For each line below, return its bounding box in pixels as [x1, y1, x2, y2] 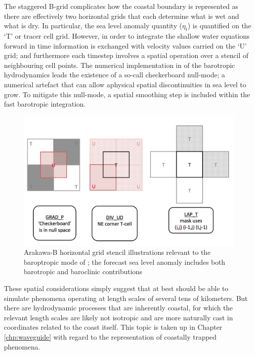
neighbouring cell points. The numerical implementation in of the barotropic [4, 59, 235, 70]
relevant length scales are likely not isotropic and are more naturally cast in [4, 312, 233, 322]
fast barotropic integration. [4, 99, 86, 109]
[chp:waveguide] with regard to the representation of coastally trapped [4, 331, 217, 342]
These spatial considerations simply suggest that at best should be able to [4, 283, 228, 293]
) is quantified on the [187, 20, 252, 31]
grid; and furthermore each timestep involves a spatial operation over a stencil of [4, 50, 249, 60]
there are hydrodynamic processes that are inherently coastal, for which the [4, 302, 233, 313]
